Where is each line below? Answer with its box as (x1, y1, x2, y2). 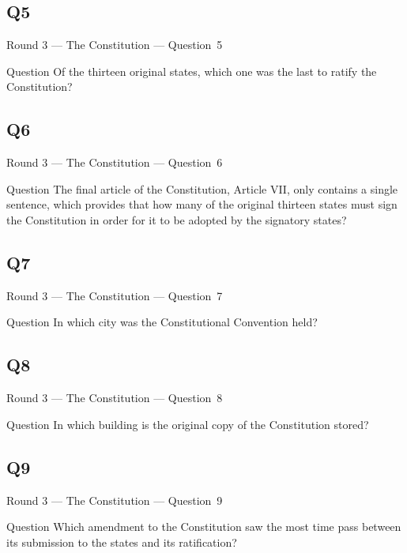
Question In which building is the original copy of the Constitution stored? (6, 416, 369, 432)
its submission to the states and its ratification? (6, 533, 237, 550)
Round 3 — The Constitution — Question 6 (6, 154, 223, 171)
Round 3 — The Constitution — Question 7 (6, 287, 223, 303)
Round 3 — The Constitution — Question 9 (6, 491, 223, 508)
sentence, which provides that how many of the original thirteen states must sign (6, 196, 398, 213)
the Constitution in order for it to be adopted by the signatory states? (6, 211, 347, 228)
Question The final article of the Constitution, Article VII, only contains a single (6, 180, 398, 197)
